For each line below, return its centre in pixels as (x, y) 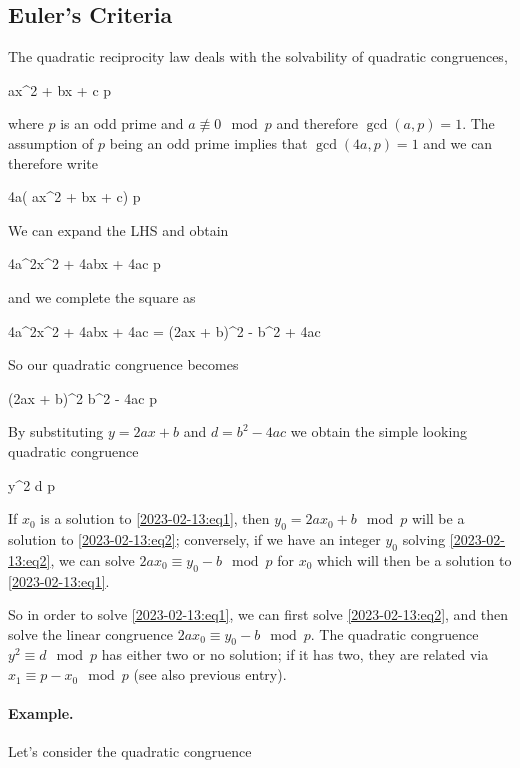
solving (424, 538)
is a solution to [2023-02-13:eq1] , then (155, 518)
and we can (458, 142)
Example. (41, 713)
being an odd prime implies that (208, 142)
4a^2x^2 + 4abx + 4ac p (84, 263)
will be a (438, 518)
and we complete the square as (102, 296)
